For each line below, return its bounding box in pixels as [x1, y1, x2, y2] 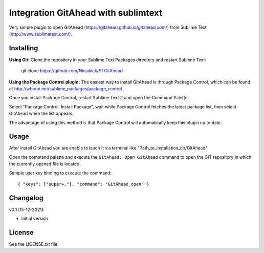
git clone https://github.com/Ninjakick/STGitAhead [21, 68, 123, 74]
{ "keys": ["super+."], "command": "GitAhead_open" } [18, 181, 149, 187]
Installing [9, 44, 39, 52]
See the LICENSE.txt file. [9, 241, 59, 247]
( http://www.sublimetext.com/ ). [9, 31, 72, 37]
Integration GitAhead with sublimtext [9, 7, 162, 18]
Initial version [21, 215, 48, 222]
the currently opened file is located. [9, 161, 81, 167]
